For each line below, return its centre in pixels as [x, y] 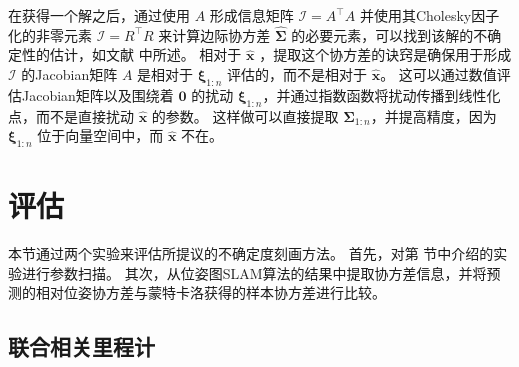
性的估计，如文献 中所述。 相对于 [131, 54]
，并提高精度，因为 [433, 115]
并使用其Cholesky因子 [429, 15]
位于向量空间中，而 [100, 135]
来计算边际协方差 [214, 34]
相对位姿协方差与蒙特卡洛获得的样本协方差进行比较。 [210, 292]
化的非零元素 [50, 34]
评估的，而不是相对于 [296, 74]
